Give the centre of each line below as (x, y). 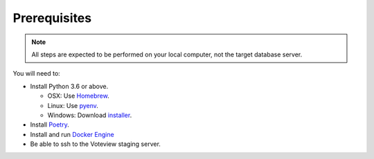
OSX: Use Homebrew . (79, 96)
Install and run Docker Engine (72, 134)
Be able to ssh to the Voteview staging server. (95, 144)
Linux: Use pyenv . (73, 105)
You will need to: (36, 74)
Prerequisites (52, 18)
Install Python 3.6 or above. (69, 86)
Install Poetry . (50, 125)
